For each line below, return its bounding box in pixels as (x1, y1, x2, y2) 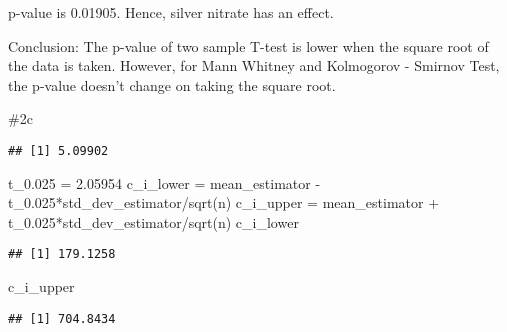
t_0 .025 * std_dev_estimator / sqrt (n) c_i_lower (8, 211, 299, 232)
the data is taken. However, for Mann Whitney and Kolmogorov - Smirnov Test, (8, 55, 500, 76)
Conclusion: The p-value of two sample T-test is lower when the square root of (8, 35, 489, 56)
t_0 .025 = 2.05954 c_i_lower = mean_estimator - (8, 172, 321, 193)
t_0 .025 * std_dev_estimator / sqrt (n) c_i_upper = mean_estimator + (8, 192, 440, 213)
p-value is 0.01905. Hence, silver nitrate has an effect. (8, 2, 334, 22)
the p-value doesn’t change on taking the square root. (8, 74, 336, 95)
